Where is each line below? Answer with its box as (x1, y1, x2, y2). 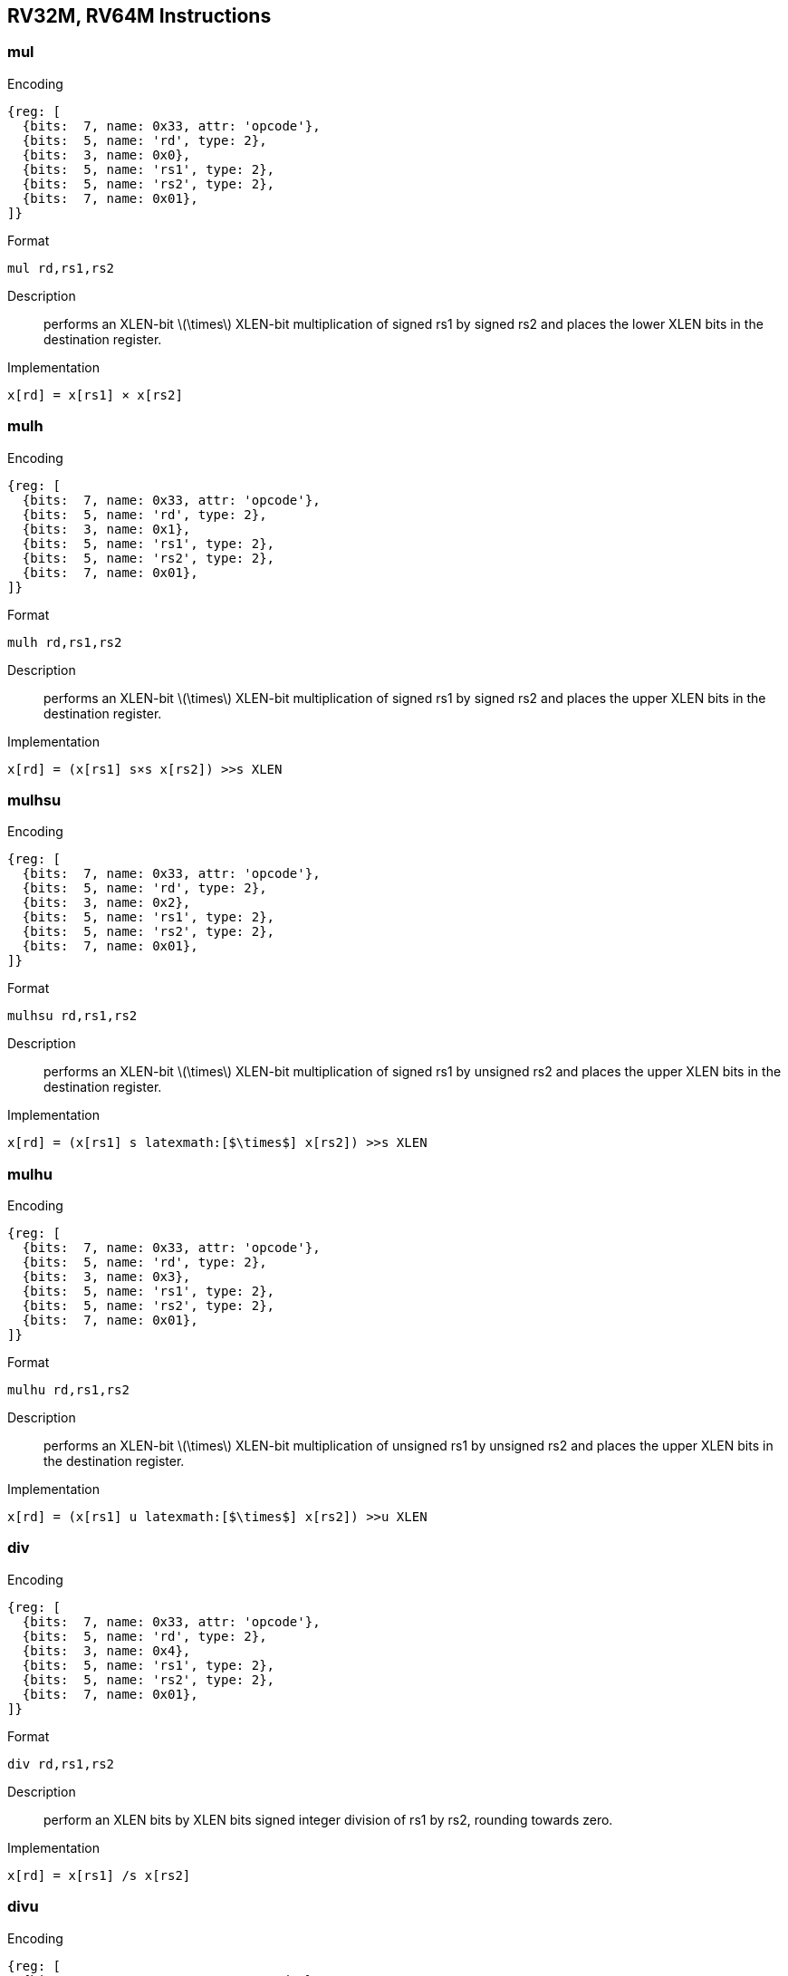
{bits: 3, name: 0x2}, (22, 895, 191, 911)
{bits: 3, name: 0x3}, (22, 1269, 191, 1285)
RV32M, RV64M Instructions (7, 5, 272, 27)
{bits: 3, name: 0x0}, (22, 147, 191, 162)
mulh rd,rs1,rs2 (7, 634, 122, 650)
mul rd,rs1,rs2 (7, 260, 115, 275)
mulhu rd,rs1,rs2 (7, 1383, 130, 1398)
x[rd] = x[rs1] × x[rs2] (7, 387, 183, 402)
